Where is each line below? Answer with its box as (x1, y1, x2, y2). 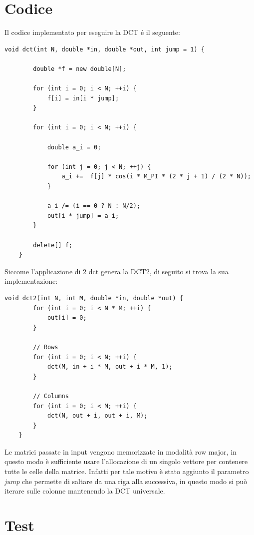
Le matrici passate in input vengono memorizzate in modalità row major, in (4, 446, 237, 457)
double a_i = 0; (47, 143, 101, 151)
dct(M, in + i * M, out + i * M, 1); (47, 363, 173, 371)
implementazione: (4, 276, 58, 286)
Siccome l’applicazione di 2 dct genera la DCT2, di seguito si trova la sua (4, 266, 229, 276)
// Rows (33, 343, 58, 351)
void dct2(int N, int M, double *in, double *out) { (4, 294, 183, 302)
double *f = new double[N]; (33, 65, 126, 72)
